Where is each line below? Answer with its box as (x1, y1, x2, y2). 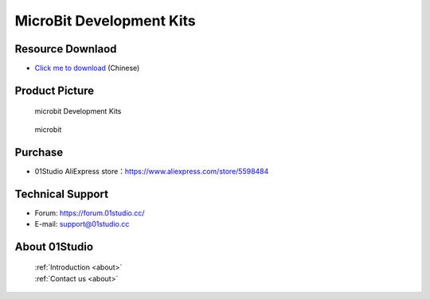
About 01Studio (14, 239, 94, 254)
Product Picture (14, 83, 95, 97)
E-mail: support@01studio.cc (34, 219, 130, 229)
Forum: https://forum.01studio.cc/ (34, 208, 145, 218)
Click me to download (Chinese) (34, 64, 140, 73)
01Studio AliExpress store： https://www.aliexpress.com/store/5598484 (34, 166, 269, 176)
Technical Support (14, 187, 109, 200)
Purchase (14, 146, 64, 159)
